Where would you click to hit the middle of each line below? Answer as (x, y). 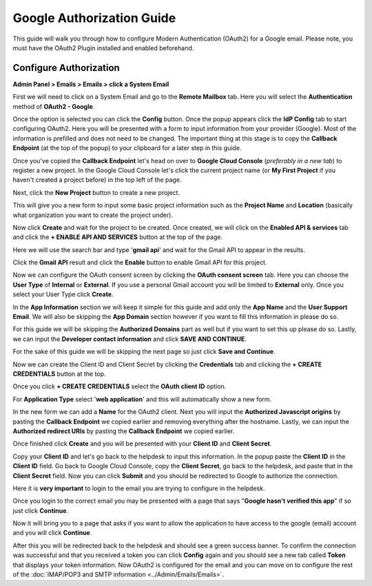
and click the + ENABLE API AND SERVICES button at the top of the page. (118, 237)
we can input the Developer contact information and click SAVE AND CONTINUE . (130, 339)
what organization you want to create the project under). (93, 215)
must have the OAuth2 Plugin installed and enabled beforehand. (103, 48)
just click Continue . (41, 510)
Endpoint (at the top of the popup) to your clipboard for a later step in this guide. (127, 148)
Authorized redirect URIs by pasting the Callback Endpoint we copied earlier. (124, 431)
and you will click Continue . (52, 533)
